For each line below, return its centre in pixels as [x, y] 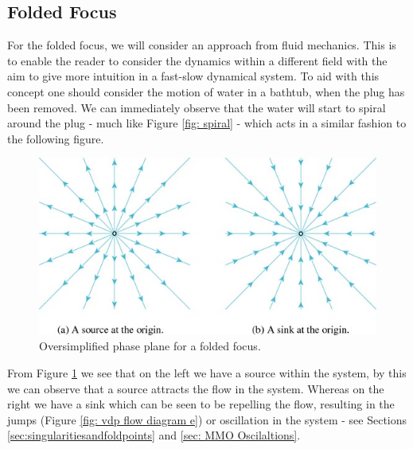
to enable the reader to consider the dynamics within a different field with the [197, 60]
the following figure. [56, 138]
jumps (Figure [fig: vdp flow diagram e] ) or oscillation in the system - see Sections [207, 419]
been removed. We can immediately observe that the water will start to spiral [197, 107]
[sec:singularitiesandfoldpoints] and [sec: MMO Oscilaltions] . [154, 435]
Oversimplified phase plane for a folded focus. [150, 346]
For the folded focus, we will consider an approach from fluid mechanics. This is [202, 45]
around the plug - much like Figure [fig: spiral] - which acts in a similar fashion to [207, 123]
